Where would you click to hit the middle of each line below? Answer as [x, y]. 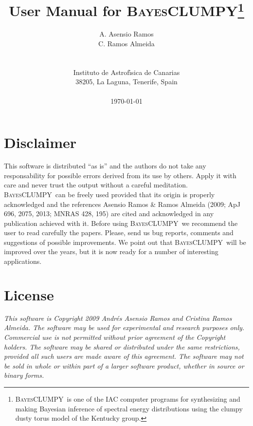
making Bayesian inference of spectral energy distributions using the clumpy [129, 408]
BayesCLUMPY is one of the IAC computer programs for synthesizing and [128, 398]
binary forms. [24, 375]
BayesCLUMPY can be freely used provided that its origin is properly [109, 194]
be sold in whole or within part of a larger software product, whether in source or [124, 365]
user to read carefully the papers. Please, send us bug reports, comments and [119, 232]
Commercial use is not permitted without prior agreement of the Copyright [115, 337]
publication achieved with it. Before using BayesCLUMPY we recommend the [121, 223]
